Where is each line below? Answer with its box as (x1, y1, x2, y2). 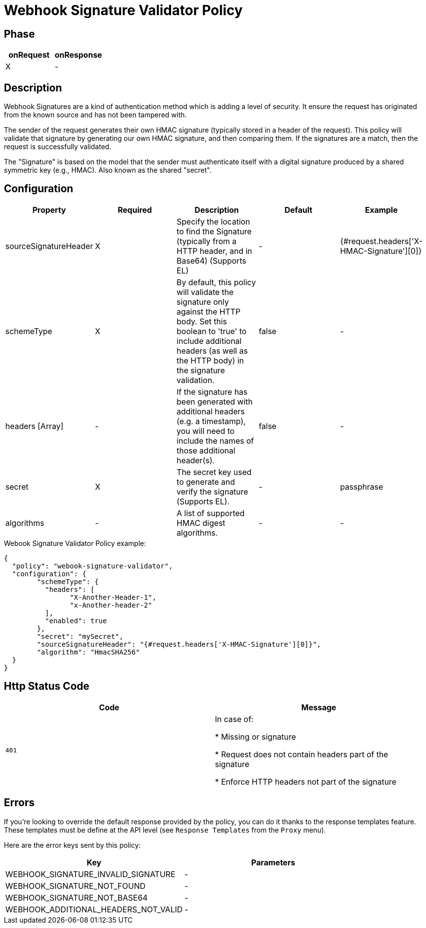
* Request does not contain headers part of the (215, 749, 388, 759)
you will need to (176, 426, 235, 436)
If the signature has (176, 386, 248, 397)
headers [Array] (5, 421, 64, 431)
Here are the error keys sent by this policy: (4, 840, 141, 849)
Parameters (251, 857, 296, 867)
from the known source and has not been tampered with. (4, 111, 187, 119)
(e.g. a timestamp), (176, 416, 246, 426)
